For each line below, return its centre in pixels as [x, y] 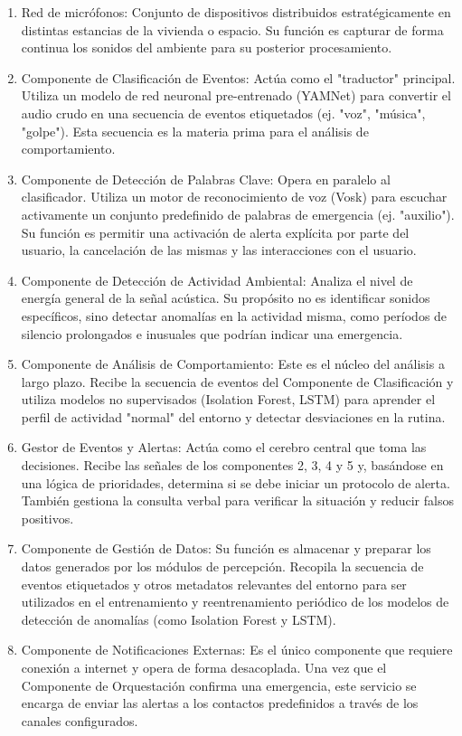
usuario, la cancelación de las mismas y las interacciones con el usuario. [219, 250]
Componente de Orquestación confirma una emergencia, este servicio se [219, 685]
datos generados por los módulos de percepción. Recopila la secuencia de [222, 566]
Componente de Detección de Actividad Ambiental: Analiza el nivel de [217, 280]
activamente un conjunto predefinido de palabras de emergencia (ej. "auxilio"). [238, 214]
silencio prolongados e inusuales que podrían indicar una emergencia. [212, 333]
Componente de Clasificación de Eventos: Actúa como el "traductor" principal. [238, 77]
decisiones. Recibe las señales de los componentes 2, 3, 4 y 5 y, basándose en [232, 465]
